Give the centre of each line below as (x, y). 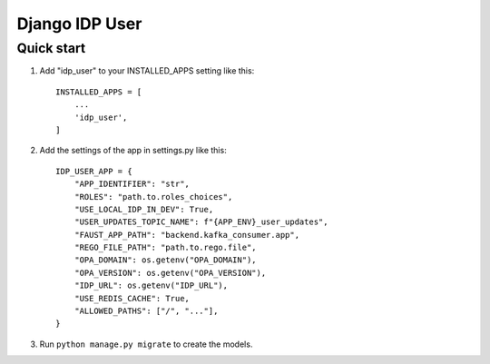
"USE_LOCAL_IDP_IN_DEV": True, (144, 209)
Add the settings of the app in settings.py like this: (133, 151)
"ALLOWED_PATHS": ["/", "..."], (146, 311)
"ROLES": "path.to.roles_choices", (153, 197)
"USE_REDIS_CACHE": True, (132, 298)
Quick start (51, 48)
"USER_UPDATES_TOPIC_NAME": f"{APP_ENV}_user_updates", (201, 222)
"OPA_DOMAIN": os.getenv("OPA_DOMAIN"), (166, 260)
